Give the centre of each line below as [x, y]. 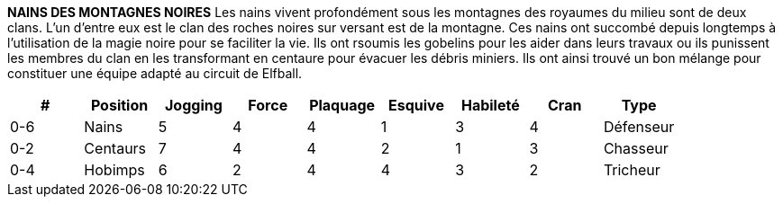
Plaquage [342, 105]
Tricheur [632, 170]
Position [119, 105]
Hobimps [114, 170]
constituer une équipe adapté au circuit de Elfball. [155, 73]
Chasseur [636, 148]
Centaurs [115, 148]
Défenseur [639, 127]
